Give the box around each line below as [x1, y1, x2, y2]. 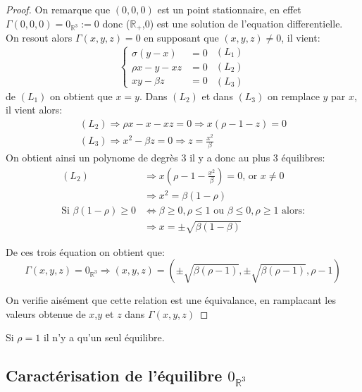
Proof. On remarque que [6, 2, 111, 16]
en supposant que [144, 30, 219, 45]
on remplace [267, 88, 320, 103]
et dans [201, 88, 233, 103]
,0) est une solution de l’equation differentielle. [142, 16, 343, 30]
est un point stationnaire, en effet [157, 2, 301, 16]
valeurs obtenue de [6, 306, 86, 321]
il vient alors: [6, 102, 63, 117]
